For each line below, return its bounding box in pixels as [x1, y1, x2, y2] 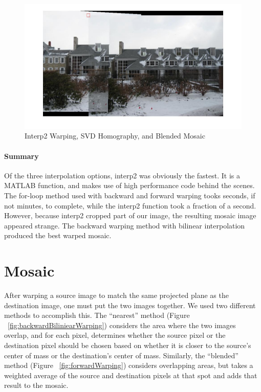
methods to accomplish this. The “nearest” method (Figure [4, 310, 190, 320]
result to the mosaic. [4, 380, 69, 390]
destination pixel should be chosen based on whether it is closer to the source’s [4, 340, 251, 351]
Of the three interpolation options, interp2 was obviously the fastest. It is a [4, 170, 241, 180]
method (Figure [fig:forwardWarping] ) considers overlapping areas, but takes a [4, 360, 253, 371]
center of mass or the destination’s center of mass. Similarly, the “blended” [4, 350, 238, 360]
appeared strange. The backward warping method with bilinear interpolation [4, 220, 245, 230]
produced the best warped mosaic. [4, 230, 112, 241]
